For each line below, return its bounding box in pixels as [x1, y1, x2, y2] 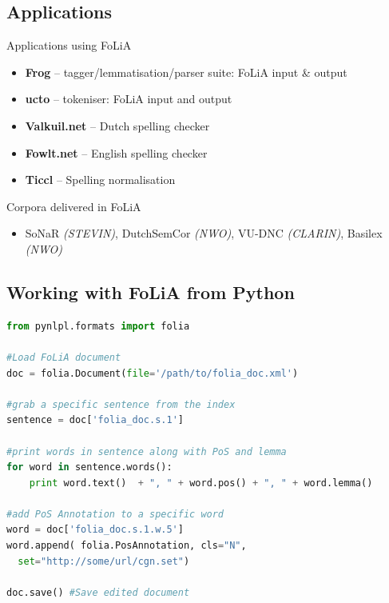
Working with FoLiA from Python [6, 279, 295, 304]
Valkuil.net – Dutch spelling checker [25, 117, 210, 134]
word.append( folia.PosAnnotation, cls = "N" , [6, 540, 247, 552]
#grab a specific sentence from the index [6, 398, 236, 410]
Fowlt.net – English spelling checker [25, 144, 208, 161]
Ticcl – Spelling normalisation [25, 171, 176, 188]
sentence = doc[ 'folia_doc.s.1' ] [6, 414, 184, 426]
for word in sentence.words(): [6, 461, 173, 473]
